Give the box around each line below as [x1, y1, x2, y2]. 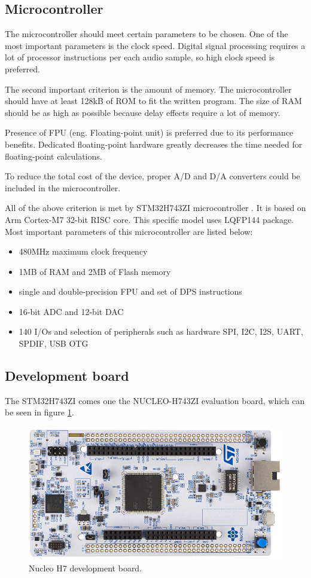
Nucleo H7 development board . [29, 562, 142, 574]
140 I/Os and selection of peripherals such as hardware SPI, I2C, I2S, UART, [19, 325, 303, 338]
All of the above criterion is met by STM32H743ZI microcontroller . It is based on [5, 201, 306, 214]
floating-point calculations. [5, 149, 102, 162]
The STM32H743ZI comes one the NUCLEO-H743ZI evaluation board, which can [5, 394, 305, 406]
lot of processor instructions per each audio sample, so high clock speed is [5, 51, 275, 63]
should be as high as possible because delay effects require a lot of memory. [5, 106, 280, 118]
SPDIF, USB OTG [19, 337, 89, 350]
